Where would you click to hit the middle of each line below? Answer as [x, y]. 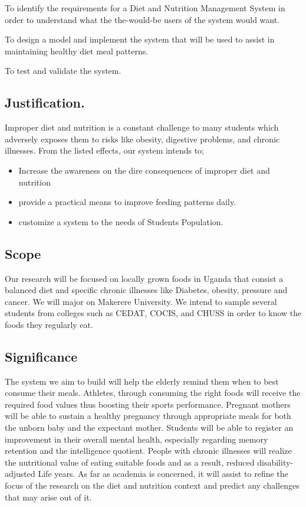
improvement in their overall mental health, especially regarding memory [136, 439]
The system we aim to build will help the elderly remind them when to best [142, 381]
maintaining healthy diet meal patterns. [77, 51]
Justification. [45, 103]
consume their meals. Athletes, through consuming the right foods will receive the [153, 393]
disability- [275, 462]
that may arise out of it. [48, 497]
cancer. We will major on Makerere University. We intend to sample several [141, 301]
